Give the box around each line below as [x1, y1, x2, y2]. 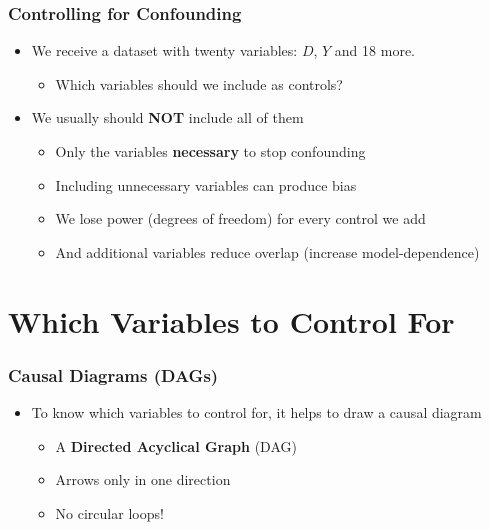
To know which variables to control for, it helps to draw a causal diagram [31, 401, 482, 422]
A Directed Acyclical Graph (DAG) [55, 435, 297, 456]
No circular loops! [55, 502, 164, 523]
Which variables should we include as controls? [55, 73, 343, 94]
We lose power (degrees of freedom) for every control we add [55, 208, 426, 229]
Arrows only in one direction [55, 469, 231, 490]
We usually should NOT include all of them [31, 107, 304, 128]
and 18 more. [334, 40, 415, 61]
